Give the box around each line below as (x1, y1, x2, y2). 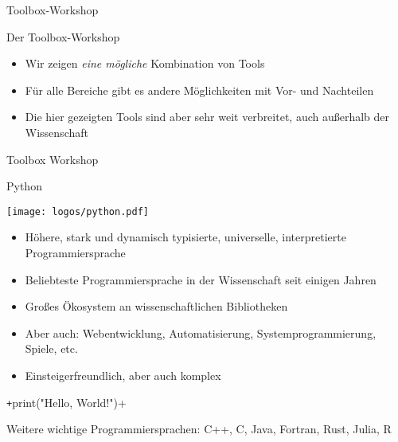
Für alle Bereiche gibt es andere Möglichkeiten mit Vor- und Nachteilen (25, 81, 374, 98)
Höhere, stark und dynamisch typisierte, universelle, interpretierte (25, 229, 346, 245)
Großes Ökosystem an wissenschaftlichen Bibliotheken (25, 298, 288, 315)
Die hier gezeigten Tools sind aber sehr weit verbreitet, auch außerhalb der (25, 108, 390, 125)
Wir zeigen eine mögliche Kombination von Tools (25, 55, 265, 72)
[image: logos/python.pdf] (6, 205, 149, 217)
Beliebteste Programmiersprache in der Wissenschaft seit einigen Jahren (25, 271, 377, 287)
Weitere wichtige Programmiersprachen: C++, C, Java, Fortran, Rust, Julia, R (6, 420, 392, 437)
